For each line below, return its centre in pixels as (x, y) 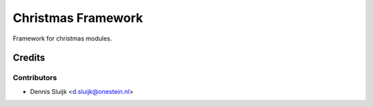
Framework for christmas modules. (63, 38)
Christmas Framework (78, 18)
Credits (29, 58)
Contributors (35, 78)
